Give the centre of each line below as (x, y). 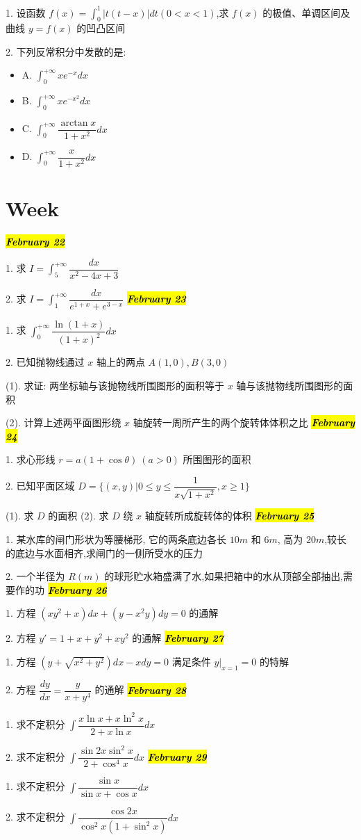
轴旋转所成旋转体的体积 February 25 (229, 516)
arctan (74, 123)
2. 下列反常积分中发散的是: (66, 51)
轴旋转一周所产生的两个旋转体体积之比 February (244, 422)
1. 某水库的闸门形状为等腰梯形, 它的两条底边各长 (116, 539)
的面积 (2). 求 (78, 516)
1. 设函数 (26, 12)
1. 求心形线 (31, 459)
